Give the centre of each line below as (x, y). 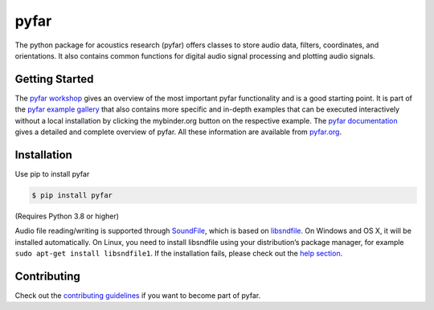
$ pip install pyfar (72, 195)
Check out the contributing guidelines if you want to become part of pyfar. (138, 295)
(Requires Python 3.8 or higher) (67, 216)
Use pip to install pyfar (52, 173)
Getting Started (54, 79)
